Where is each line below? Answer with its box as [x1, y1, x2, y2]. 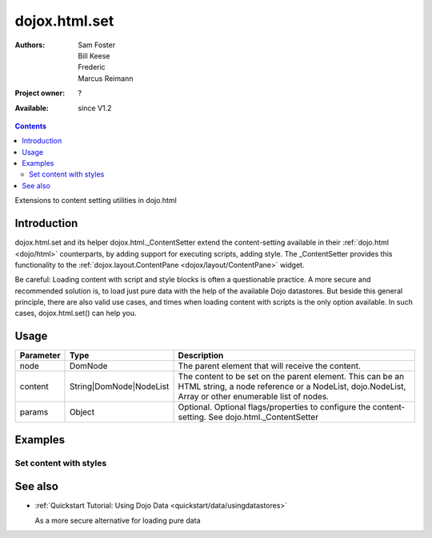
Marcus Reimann [78, 73, 134, 83]
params [19, 407, 49, 418]
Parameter [19, 350, 61, 361]
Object [69, 407, 95, 418]
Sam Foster [78, 40, 116, 50]
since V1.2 [78, 103, 112, 112]
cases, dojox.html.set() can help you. [14, 309, 137, 318]
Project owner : [14, 88, 66, 98]
